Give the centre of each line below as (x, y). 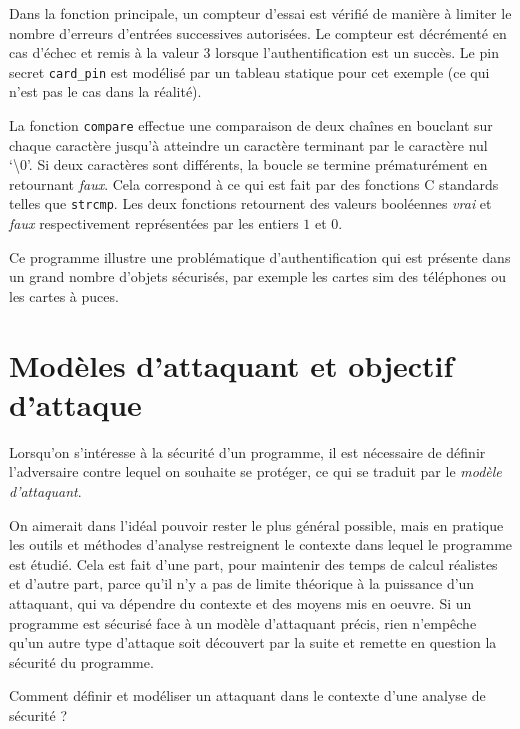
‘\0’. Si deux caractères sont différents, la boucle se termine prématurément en (248, 164)
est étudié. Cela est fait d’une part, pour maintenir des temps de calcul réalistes (253, 563)
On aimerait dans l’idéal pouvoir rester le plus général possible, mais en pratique (256, 524)
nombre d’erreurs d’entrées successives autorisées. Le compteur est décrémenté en (258, 32)
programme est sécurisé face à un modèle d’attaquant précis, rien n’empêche (243, 622)
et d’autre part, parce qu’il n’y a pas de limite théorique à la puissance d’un (242, 583)
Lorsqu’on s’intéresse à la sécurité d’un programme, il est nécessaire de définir (247, 451)
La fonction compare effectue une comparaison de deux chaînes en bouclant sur (251, 125)
